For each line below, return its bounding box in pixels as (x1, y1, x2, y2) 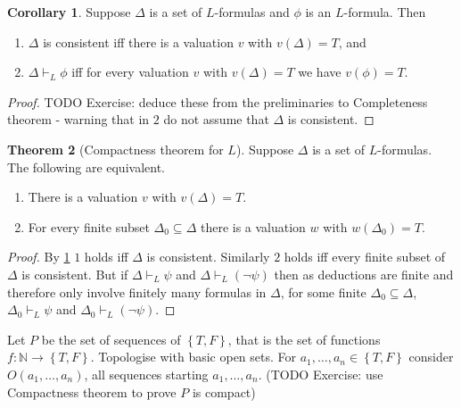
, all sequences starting (84, 364, 209, 383)
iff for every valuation (71, 62, 189, 81)
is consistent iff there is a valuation (43, 32, 234, 51)
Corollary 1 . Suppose (7, 3, 131, 21)
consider (408, 347, 454, 366)
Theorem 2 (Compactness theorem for (7, 139, 224, 158)
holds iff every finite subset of (284, 247, 446, 266)
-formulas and (214, 3, 290, 21)
